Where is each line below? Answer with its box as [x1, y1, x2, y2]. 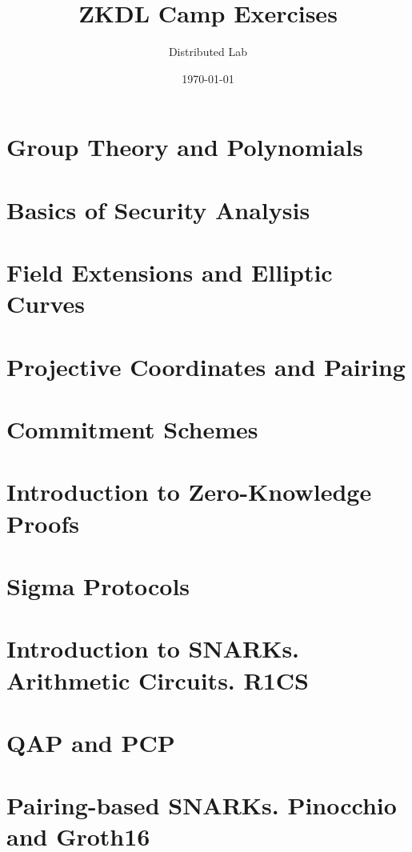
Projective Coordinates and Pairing [6, 350, 406, 382]
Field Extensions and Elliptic [6, 256, 333, 289]
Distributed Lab [168, 43, 248, 60]
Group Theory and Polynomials [6, 130, 363, 163]
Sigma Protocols [6, 569, 190, 602]
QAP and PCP [6, 726, 175, 758]
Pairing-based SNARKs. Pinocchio [6, 789, 397, 822]
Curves [6, 287, 86, 320]
